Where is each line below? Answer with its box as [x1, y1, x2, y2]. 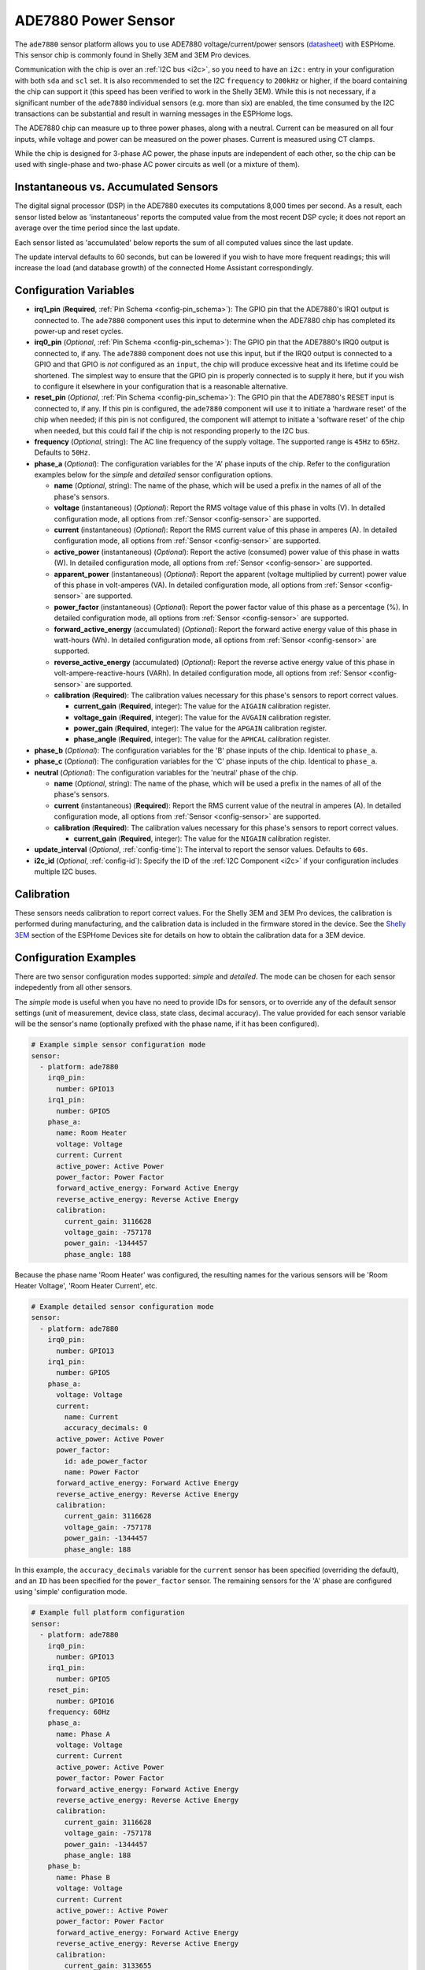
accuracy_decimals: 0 [64, 1423, 148, 1433]
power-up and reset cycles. [34, 327, 124, 336]
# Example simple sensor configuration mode [31, 1040, 206, 1050]
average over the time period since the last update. [14, 223, 180, 232]
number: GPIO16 [56, 1697, 115, 1705]
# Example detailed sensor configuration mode [31, 1303, 214, 1311]
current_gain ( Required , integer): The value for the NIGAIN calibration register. [73, 834, 331, 843]
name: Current [64, 1412, 119, 1422]
